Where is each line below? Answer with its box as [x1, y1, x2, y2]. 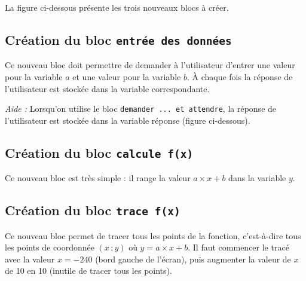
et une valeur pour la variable [72, 70, 181, 83]
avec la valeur [5, 252, 55, 265]
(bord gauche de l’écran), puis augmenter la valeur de [95, 252, 291, 265]
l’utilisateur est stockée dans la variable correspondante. [5, 82, 210, 94]
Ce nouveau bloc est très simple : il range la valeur [5, 172, 191, 184]
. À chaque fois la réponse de [186, 70, 293, 83]
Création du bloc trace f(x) [5, 201, 180, 219]
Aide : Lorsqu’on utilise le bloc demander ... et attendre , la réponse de [5, 102, 277, 115]
